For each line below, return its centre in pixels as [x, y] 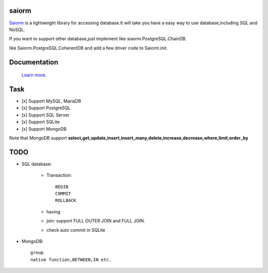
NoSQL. [17, 29]
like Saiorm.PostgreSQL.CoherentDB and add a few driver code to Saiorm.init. [89, 48]
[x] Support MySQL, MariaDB [51, 101]
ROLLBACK [66, 201]
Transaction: [59, 175]
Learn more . [34, 75]
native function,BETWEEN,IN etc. [71, 260]
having [53, 211]
